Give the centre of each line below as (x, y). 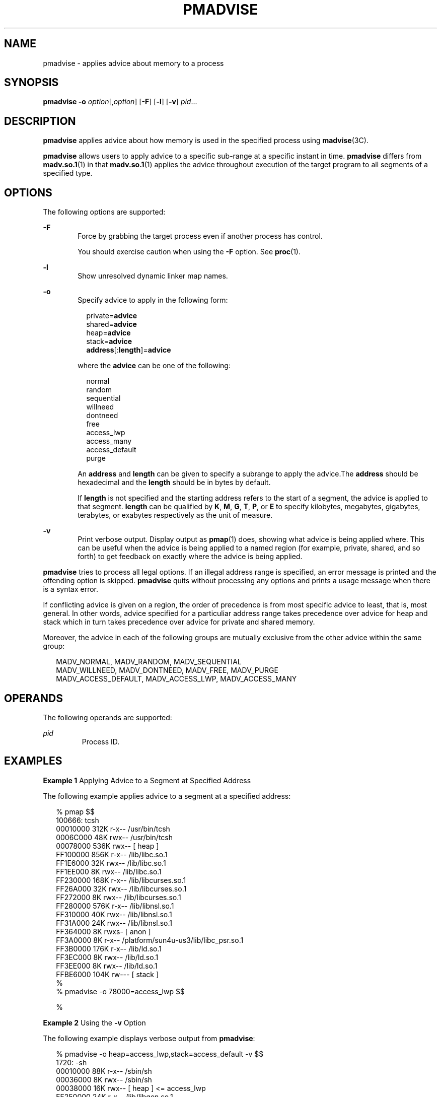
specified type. (68, 173)
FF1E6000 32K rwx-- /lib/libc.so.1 (111, 863)
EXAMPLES (33, 761)
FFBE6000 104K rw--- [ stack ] (107, 974)
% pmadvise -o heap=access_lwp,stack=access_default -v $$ (160, 1054)
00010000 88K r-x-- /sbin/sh (104, 1071)
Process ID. (101, 741)
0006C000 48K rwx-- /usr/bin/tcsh (115, 837)
